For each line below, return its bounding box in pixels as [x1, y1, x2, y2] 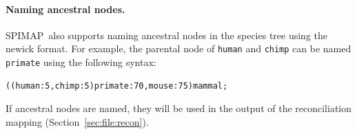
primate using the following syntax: [6, 55, 156, 69]
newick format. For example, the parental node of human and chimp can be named [6, 41, 351, 56]
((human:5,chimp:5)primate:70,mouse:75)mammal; [6, 80, 228, 91]
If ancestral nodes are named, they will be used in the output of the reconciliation [6, 101, 352, 115]
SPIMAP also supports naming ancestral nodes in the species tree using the [6, 27, 328, 42]
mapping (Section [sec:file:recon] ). [6, 114, 149, 129]
